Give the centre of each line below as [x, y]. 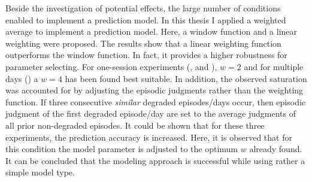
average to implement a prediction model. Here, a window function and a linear [152, 31]
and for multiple [274, 66]
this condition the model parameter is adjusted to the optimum [122, 149]
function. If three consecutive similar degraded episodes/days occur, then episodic [156, 101]
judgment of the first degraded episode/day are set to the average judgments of [151, 113]
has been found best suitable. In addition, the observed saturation [186, 78]
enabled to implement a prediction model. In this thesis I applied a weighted [146, 19]
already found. [276, 149]
